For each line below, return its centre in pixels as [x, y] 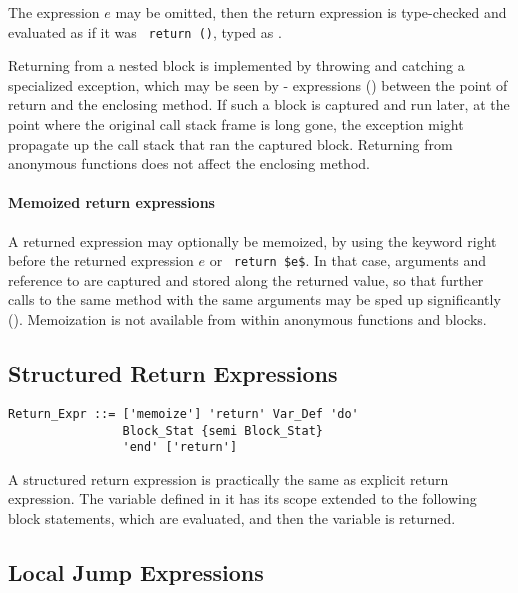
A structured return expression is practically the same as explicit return [228, 478]
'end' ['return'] [180, 447]
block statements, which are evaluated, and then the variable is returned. [232, 518]
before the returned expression [101, 260]
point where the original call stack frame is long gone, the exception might [236, 124]
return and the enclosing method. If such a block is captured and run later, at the [259, 104]
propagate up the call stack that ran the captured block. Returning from [230, 143]
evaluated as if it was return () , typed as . [145, 31]
